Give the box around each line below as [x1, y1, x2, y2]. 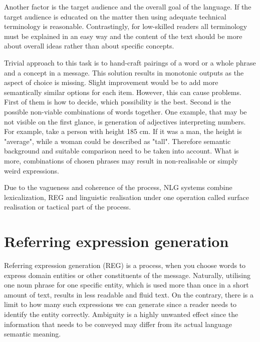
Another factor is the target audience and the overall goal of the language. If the [4, 1, 251, 11]
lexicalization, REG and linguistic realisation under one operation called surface [4, 191, 249, 202]
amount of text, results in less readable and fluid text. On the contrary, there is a [4, 289, 253, 299]
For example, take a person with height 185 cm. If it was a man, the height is [4, 126, 242, 136]
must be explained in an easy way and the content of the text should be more [4, 30, 242, 41]
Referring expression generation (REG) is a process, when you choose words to [4, 260, 246, 270]
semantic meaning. [4, 328, 61, 339]
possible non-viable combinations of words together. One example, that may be [4, 106, 247, 116]
